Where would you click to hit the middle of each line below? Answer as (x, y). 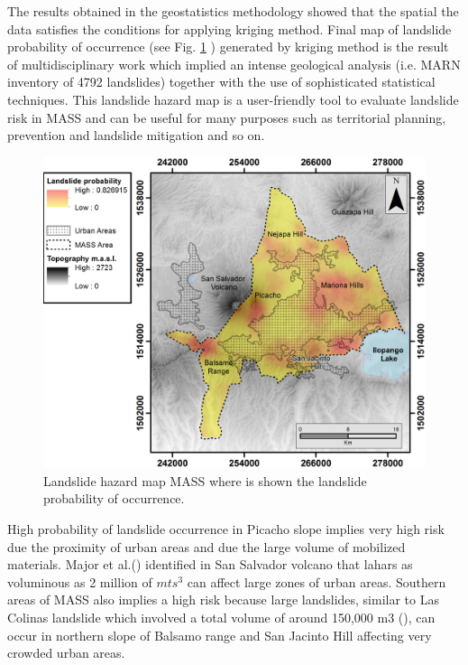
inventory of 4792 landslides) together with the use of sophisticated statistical (221, 82)
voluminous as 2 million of (80, 581)
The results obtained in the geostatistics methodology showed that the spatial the (233, 11)
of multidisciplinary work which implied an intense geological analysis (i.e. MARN (234, 64)
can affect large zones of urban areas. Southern (317, 581)
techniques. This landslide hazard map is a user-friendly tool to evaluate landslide (233, 99)
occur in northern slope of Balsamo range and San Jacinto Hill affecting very (220, 635)
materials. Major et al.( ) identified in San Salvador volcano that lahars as (210, 564)
